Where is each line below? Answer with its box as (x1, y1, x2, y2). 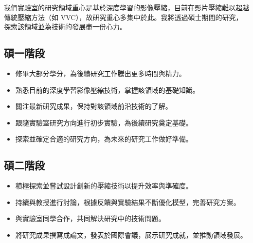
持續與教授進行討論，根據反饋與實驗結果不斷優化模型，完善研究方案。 (15, 197, 240, 207)
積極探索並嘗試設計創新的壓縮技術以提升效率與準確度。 (15, 181, 193, 191)
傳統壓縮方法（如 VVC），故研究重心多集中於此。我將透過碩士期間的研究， (4, 12, 243, 22)
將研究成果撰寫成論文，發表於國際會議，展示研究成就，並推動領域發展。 (15, 229, 247, 240)
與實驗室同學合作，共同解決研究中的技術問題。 (15, 213, 165, 223)
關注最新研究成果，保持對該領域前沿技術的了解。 (15, 101, 172, 111)
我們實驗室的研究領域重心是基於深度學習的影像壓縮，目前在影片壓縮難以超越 (4, 2, 249, 12)
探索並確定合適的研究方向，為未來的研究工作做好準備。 (15, 134, 193, 144)
